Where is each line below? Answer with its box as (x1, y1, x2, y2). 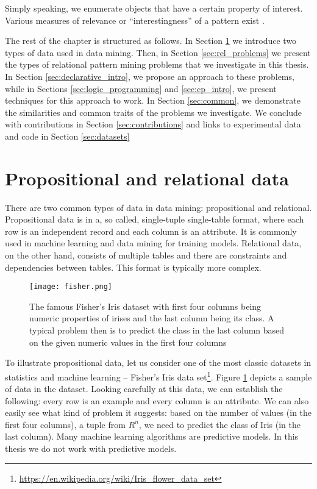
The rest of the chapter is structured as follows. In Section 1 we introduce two (5, 34, 297, 47)
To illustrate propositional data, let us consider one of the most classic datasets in (5, 356, 312, 369)
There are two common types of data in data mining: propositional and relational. (5, 201, 312, 213)
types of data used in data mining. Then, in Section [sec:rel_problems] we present (5, 46, 311, 59)
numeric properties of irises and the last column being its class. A (29, 312, 274, 324)
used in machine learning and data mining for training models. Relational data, (5, 237, 302, 249)
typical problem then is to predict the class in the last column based (29, 324, 285, 337)
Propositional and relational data (5, 165, 289, 190)
